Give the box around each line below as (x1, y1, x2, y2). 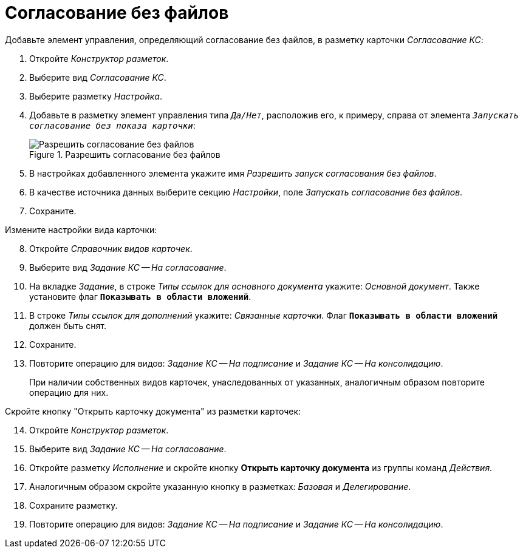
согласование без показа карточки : (29, 120, 196, 131)
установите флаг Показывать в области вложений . (29, 291, 251, 302)
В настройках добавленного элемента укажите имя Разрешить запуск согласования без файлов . (29, 168, 437, 178)
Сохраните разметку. (29, 500, 118, 511)
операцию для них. (29, 387, 109, 398)
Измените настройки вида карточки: (5, 224, 157, 235)
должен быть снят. (29, 320, 106, 331)
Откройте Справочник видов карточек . (29, 243, 193, 254)
